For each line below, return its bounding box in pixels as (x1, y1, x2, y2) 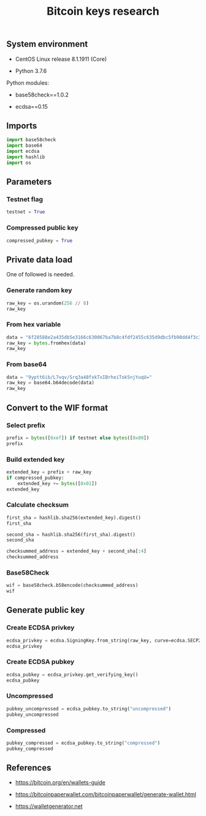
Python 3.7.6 (15, 67, 47, 74)
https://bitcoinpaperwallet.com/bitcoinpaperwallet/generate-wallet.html (15, 791, 196, 798)
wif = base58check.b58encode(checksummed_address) (6, 582, 139, 589)
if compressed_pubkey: (6, 475, 64, 481)
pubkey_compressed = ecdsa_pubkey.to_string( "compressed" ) (6, 740, 161, 746)
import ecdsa (6, 149, 40, 155)
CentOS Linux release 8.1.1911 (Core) (15, 55, 107, 63)
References (6, 763, 51, 773)
